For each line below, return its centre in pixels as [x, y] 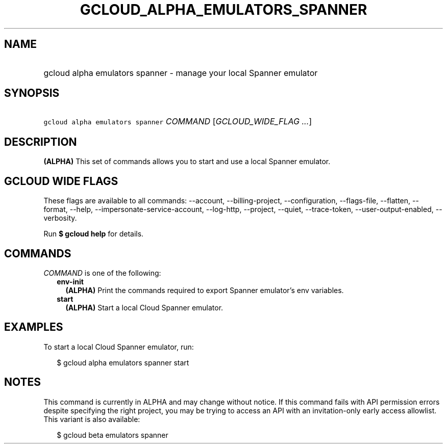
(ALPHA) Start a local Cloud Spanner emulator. [144, 307]
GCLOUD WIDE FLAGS [61, 181]
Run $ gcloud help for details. [94, 234]
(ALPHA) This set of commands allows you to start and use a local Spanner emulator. [187, 162]
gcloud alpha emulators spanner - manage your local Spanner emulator [181, 73]
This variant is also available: [92, 419]
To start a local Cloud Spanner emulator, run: [119, 347]
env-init [70, 281]
